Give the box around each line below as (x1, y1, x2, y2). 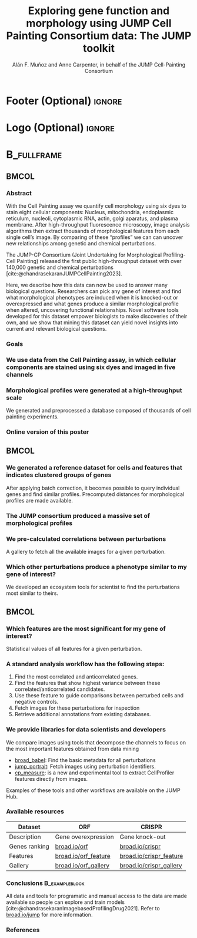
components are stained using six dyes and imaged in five (6, 363, 176, 371)
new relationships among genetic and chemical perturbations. (6, 240, 156, 247)
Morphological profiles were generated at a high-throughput (6, 386, 182, 394)
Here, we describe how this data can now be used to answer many (6, 281, 168, 288)
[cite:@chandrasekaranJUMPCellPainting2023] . (6, 270, 122, 277)
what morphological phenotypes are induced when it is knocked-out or (6, 294, 178, 301)
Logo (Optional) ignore (6, 121, 115, 135)
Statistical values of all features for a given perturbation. (6, 645, 142, 652)
